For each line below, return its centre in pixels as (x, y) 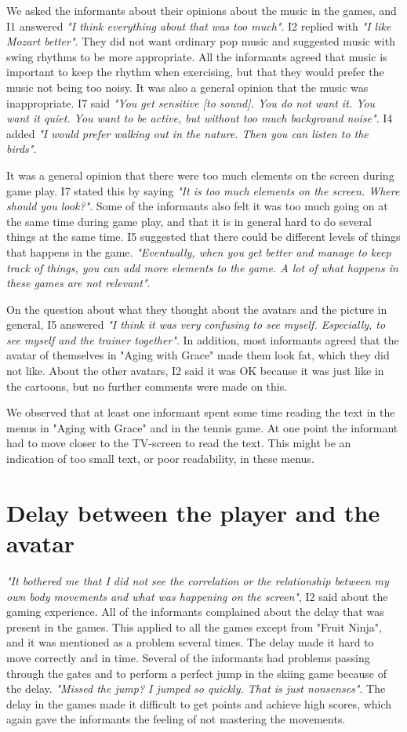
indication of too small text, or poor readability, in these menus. (160, 459)
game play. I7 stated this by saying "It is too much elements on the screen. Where (203, 190)
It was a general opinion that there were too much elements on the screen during (200, 175)
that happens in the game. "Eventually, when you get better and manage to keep (199, 251)
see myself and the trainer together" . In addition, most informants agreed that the (203, 339)
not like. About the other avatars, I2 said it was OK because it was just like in (195, 371)
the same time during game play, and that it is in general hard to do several (189, 221)
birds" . (22, 149)
